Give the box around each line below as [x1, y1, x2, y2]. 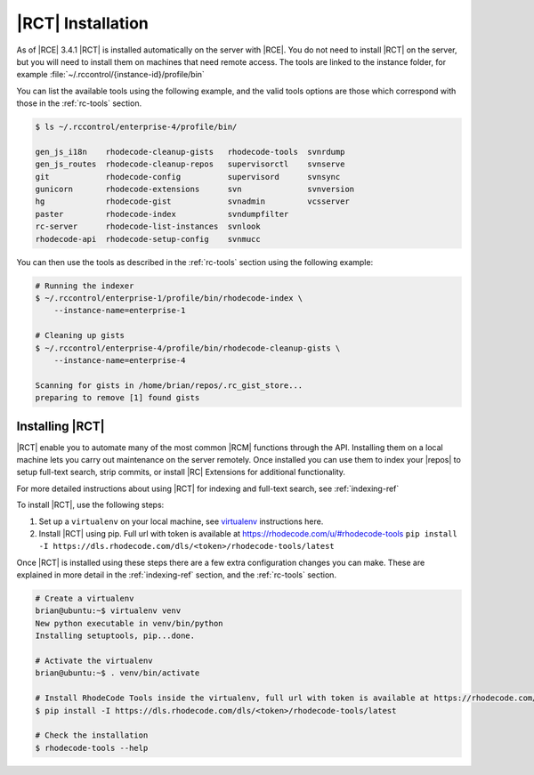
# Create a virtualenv [35, 593, 134, 604]
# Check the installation [35, 731, 149, 740]
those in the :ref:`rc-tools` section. [16, 98, 142, 109]
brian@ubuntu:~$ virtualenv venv [35, 606, 182, 616]
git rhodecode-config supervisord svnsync [35, 172, 341, 182]
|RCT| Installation [16, 13, 149, 33]
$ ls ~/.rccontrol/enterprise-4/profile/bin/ [35, 122, 238, 133]
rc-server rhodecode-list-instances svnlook [35, 222, 262, 231]
